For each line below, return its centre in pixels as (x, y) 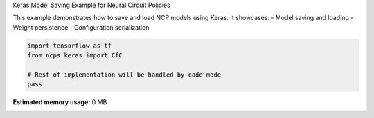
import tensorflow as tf (70, 46)
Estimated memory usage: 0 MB (60, 102)
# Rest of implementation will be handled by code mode (124, 75)
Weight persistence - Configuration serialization (81, 27)
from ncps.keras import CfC (75, 56)
